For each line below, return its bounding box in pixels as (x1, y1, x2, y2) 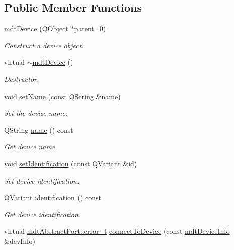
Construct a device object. (4, 40, 84, 50)
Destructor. (4, 73, 39, 84)
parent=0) (74, 23, 106, 34)
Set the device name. (4, 108, 67, 118)
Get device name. (4, 141, 57, 152)
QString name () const (4, 124, 73, 135)
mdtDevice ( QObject (4, 23, 68, 34)
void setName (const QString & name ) (4, 91, 121, 101)
